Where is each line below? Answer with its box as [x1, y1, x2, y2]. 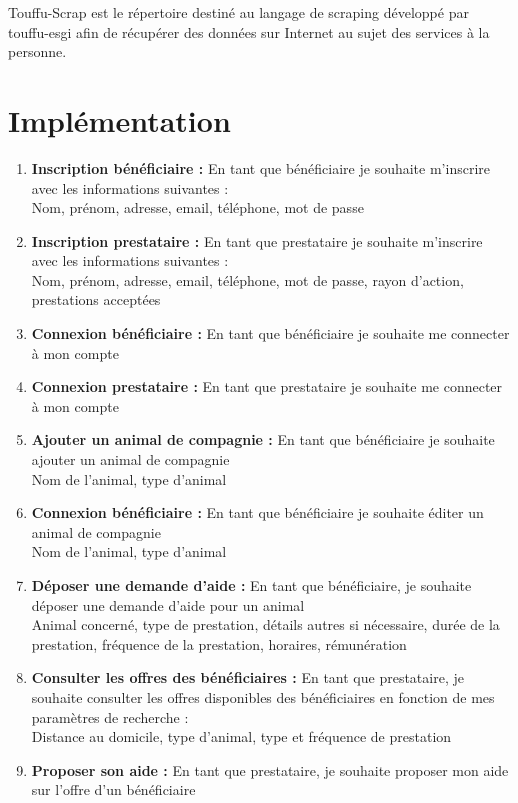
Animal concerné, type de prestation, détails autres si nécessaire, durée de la [31, 614, 500, 635]
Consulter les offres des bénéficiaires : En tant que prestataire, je [31, 667, 464, 688]
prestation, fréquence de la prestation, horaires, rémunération [31, 633, 407, 654]
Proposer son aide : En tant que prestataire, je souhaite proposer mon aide [31, 759, 509, 780]
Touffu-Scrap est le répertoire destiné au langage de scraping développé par [8, 2, 469, 22]
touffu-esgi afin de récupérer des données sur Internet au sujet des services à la [8, 21, 490, 42]
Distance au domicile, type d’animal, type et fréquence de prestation [31, 726, 452, 747]
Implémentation [8, 99, 231, 140]
